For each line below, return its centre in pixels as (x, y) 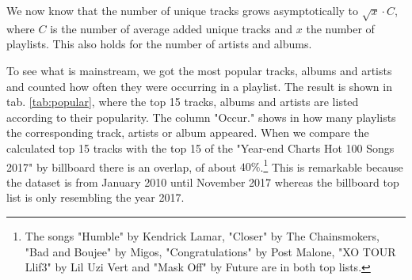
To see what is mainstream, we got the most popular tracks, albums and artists (199, 70)
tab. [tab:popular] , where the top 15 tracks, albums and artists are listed (183, 102)
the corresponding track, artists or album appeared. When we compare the (188, 132)
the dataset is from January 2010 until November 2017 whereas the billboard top (203, 182)
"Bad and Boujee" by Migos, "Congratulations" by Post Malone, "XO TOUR (210, 251)
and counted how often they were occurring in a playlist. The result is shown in (199, 86)
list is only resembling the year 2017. (95, 197)
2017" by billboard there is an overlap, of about (122, 166)
